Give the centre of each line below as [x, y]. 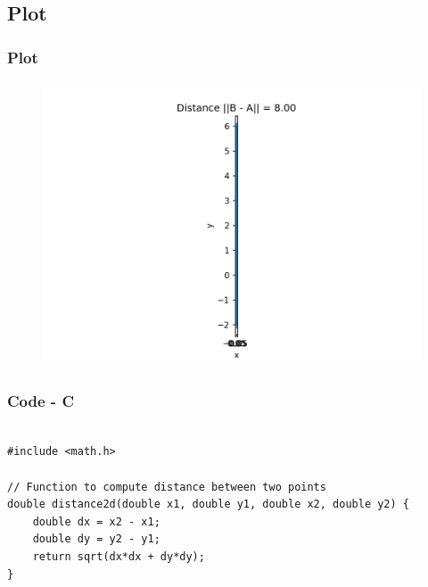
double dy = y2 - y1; [96, 539]
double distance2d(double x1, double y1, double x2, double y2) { [209, 504]
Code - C [41, 400]
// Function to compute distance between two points [167, 487]
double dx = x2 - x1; [96, 521]
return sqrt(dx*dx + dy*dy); [119, 556]
